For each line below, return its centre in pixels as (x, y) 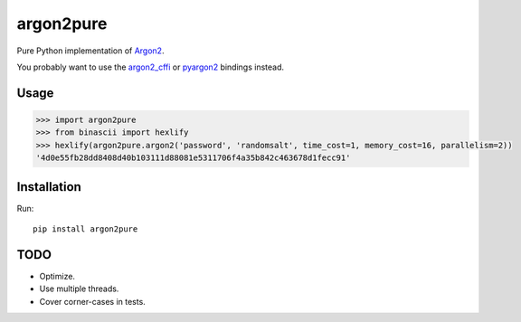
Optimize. (57, 276)
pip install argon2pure (85, 229)
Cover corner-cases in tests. (93, 301)
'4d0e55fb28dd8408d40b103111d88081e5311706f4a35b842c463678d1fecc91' (193, 158)
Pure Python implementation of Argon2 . (90, 51)
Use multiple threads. (79, 289)
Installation (49, 187)
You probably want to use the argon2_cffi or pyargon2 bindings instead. (151, 67)
